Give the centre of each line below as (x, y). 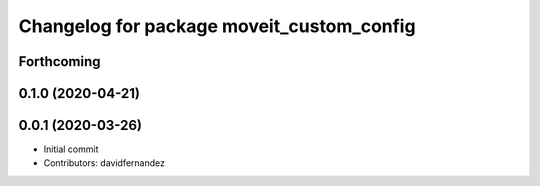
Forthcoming (59, 61)
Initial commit (71, 149)
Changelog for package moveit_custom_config (217, 26)
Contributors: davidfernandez (104, 163)
